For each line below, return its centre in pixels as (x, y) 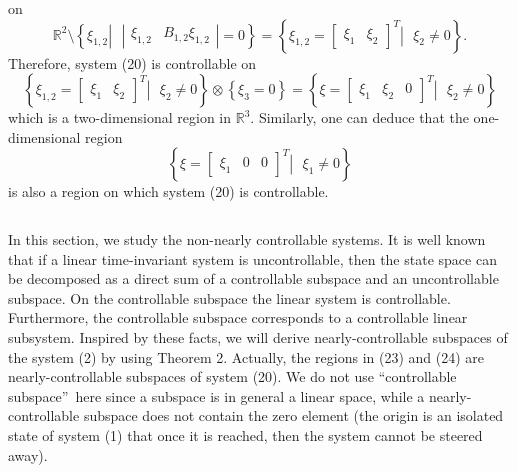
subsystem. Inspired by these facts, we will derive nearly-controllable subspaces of (258, 336)
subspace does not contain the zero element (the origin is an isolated (293, 415)
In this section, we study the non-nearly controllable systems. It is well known (247, 238)
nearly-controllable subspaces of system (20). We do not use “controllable (232, 376)
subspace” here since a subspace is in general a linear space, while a (216, 395)
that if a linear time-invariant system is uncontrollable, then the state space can (252, 258)
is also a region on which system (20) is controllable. (168, 191)
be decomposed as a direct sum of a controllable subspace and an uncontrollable (253, 278)
